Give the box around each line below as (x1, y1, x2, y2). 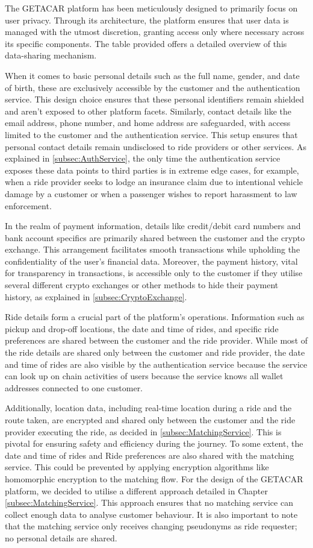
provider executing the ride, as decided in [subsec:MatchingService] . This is (5, 425, 282, 438)
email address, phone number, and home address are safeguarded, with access (5, 116, 291, 129)
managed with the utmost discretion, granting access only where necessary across (5, 25, 305, 38)
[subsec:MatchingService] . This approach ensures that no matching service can (5, 496, 293, 509)
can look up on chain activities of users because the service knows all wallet (5, 370, 284, 382)
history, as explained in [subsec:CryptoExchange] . (5, 290, 187, 303)
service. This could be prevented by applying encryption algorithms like (5, 461, 269, 473)
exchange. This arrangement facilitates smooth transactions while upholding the (5, 243, 300, 256)
